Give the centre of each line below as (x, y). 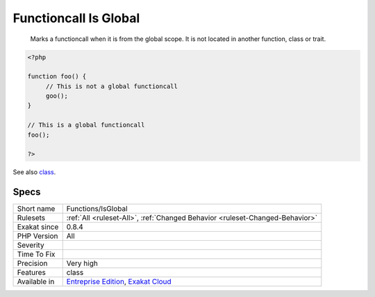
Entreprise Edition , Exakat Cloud (119, 282)
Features (32, 273)
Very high (82, 264)
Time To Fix (36, 255)
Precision (32, 264)
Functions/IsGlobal (97, 209)
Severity (31, 245)
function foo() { (57, 77)
